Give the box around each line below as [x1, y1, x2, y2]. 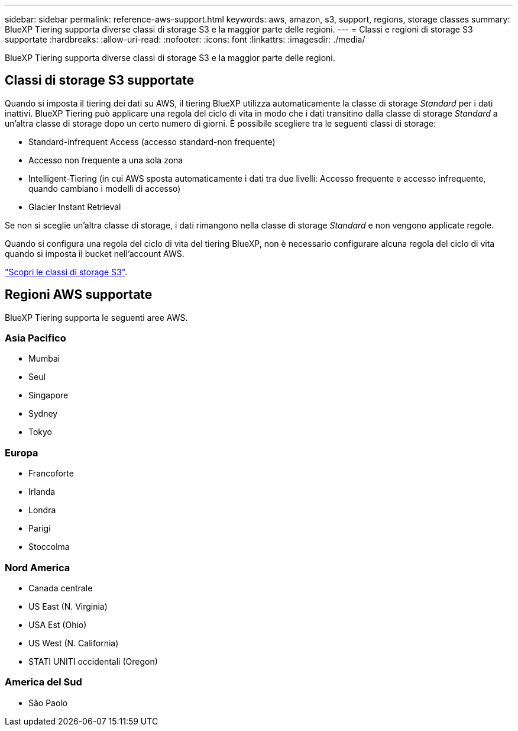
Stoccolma [28, 542, 70, 552]
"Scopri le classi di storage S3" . [5, 266, 128, 277]
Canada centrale [28, 582, 93, 593]
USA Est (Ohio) [28, 619, 87, 630]
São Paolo [28, 697, 68, 708]
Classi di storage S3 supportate [5, 73, 195, 88]
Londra [28, 505, 56, 516]
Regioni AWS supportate [5, 287, 153, 302]
